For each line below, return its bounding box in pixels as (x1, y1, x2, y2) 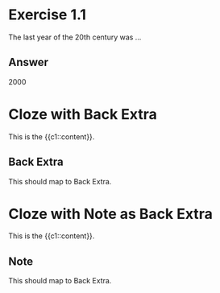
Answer (8, 56, 49, 69)
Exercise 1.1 (8, 6, 87, 24)
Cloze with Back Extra (8, 105, 157, 123)
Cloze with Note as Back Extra (8, 204, 214, 223)
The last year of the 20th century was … (8, 32, 142, 42)
